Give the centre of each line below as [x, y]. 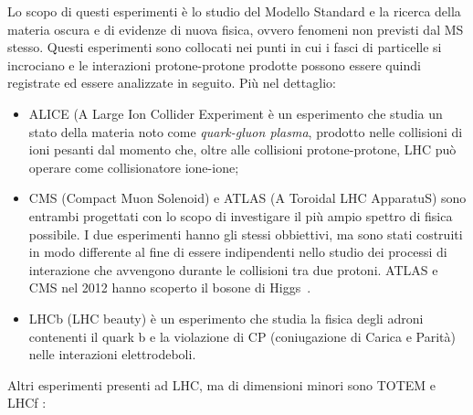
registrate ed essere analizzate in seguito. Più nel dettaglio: [172, 83]
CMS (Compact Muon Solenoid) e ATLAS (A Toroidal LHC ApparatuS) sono [247, 198]
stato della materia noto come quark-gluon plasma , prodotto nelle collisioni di [246, 131]
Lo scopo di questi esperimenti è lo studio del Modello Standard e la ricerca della [234, 11]
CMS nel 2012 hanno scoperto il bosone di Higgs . [170, 287]
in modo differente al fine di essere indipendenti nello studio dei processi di [238, 252]
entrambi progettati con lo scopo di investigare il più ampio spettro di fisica [241, 215]
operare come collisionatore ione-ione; [134, 167]
